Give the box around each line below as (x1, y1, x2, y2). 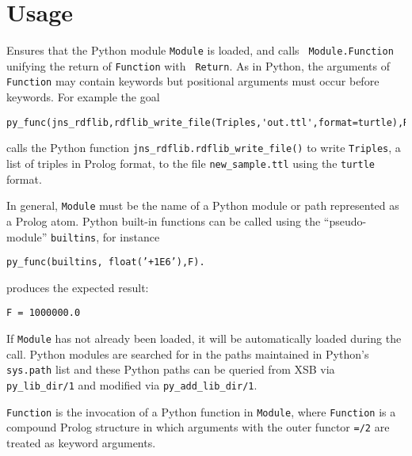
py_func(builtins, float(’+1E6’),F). (6, 256, 205, 268)
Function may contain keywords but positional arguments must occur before (6, 73, 380, 89)
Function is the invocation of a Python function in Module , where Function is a (6, 403, 396, 420)
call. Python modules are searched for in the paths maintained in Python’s (6, 345, 369, 362)
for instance (102, 228, 160, 245)
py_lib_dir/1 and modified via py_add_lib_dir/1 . (6, 376, 257, 393)
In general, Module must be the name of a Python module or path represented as (6, 197, 399, 214)
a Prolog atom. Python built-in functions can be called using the (6, 212, 321, 229)
